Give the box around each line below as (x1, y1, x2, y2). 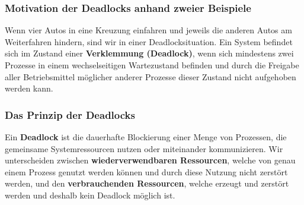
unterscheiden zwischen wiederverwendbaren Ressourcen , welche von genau (5, 154, 296, 166)
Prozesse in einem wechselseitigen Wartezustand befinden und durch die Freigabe (5, 59, 299, 71)
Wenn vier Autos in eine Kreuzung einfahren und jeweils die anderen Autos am (5, 24, 292, 36)
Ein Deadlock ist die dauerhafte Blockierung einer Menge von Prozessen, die (5, 131, 287, 143)
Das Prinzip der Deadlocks (5, 107, 135, 122)
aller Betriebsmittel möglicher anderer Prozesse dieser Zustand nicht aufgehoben (5, 70, 296, 83)
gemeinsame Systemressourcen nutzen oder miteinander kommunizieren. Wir (5, 142, 283, 154)
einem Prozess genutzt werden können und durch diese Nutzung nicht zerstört (5, 165, 288, 178)
